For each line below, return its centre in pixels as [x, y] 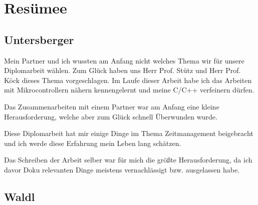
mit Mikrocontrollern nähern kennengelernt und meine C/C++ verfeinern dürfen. [129, 90]
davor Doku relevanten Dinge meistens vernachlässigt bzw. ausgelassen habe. [122, 169]
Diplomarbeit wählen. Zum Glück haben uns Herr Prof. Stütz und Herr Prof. [122, 70]
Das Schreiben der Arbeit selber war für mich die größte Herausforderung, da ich [128, 160]
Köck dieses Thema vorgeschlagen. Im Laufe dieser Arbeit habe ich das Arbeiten [128, 80]
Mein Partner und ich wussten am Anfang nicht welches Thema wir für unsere [124, 60]
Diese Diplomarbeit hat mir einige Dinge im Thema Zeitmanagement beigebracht [129, 133]
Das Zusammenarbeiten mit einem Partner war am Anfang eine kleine [112, 106]
